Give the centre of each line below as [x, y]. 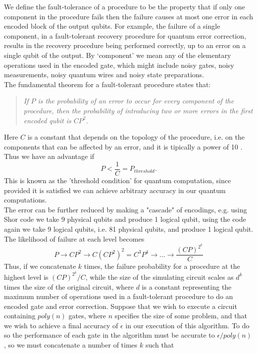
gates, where [87, 316]
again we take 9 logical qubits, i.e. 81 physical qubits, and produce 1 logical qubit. [129, 228]
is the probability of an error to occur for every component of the [136, 101]
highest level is [26, 277]
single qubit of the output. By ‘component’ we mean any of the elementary [118, 55]
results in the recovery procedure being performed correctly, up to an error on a [125, 45]
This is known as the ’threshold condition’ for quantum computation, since [118, 180]
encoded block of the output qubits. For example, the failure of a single [112, 26]
